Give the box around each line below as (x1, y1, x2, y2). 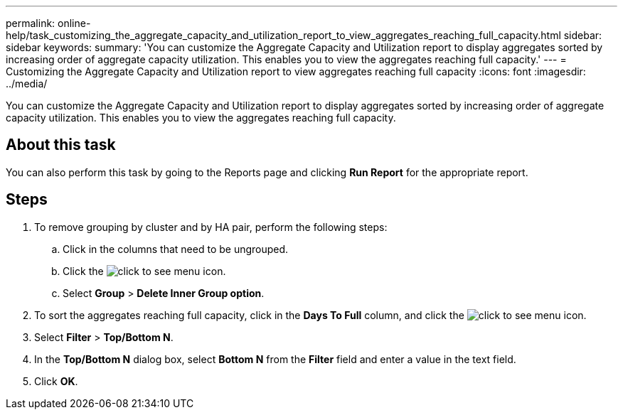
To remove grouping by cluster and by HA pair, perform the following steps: (34, 220, 388, 233)
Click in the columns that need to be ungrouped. (63, 242, 289, 255)
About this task (6, 136, 116, 154)
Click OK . (34, 374, 78, 387)
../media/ (6, 77, 48, 90)
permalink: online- (6, 17, 91, 29)
